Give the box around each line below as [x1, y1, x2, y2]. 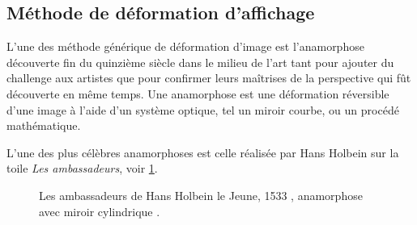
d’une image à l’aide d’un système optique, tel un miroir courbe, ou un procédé [6, 101, 399, 118]
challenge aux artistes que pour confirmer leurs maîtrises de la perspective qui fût [6, 69, 411, 86]
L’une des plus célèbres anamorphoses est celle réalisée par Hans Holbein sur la [6, 144, 399, 160]
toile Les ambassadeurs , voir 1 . [6, 160, 158, 177]
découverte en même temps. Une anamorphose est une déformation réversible [6, 85, 389, 102]
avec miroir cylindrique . [39, 202, 160, 219]
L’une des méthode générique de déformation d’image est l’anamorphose [6, 38, 364, 55]
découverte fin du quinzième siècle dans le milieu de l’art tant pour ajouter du [6, 53, 394, 70]
